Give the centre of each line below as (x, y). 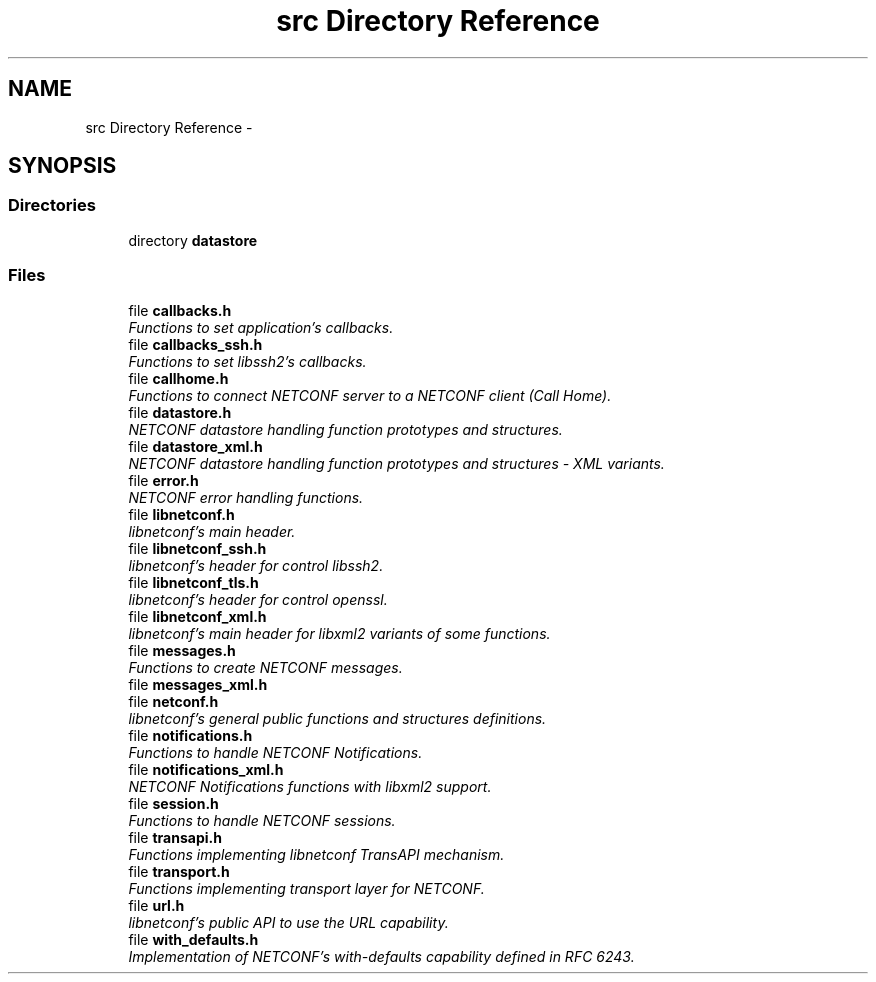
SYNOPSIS (62, 166)
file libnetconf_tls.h (193, 582)
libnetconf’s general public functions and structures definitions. (337, 718)
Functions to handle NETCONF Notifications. (275, 752)
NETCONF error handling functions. (246, 497)
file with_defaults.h (193, 939)
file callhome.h (178, 378)
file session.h (173, 803)
